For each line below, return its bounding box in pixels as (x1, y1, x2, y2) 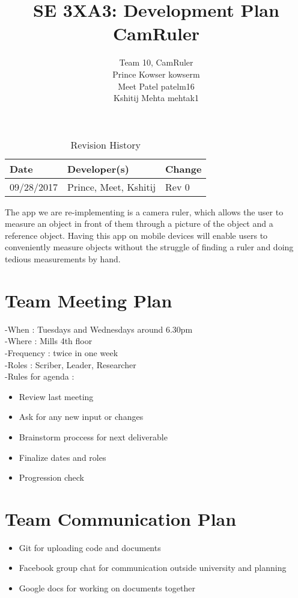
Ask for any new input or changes (19, 410, 144, 423)
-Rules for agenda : (5, 370, 74, 383)
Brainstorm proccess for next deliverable (19, 430, 168, 443)
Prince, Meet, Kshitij (67, 179, 156, 194)
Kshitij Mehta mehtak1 (113, 91, 199, 104)
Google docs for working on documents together (19, 582, 195, 594)
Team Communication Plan (5, 506, 237, 531)
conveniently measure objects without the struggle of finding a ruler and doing (5, 241, 294, 253)
